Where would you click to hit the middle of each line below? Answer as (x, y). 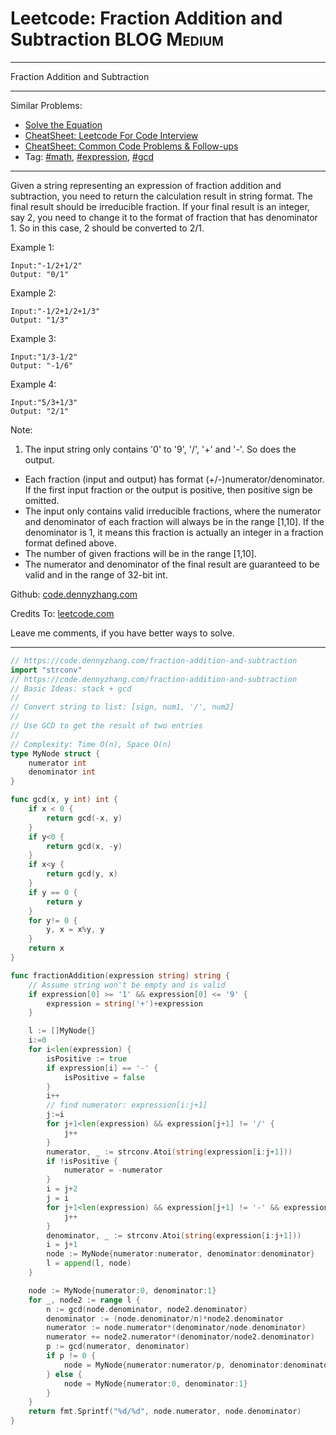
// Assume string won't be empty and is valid (127, 985)
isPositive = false (104, 1077)
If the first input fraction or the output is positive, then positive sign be (168, 489)
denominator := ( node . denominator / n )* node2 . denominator (165, 1318)
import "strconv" (46, 670)
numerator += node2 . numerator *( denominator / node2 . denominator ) (180, 1337)
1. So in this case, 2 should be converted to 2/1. (107, 228)
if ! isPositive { (82, 1161)
